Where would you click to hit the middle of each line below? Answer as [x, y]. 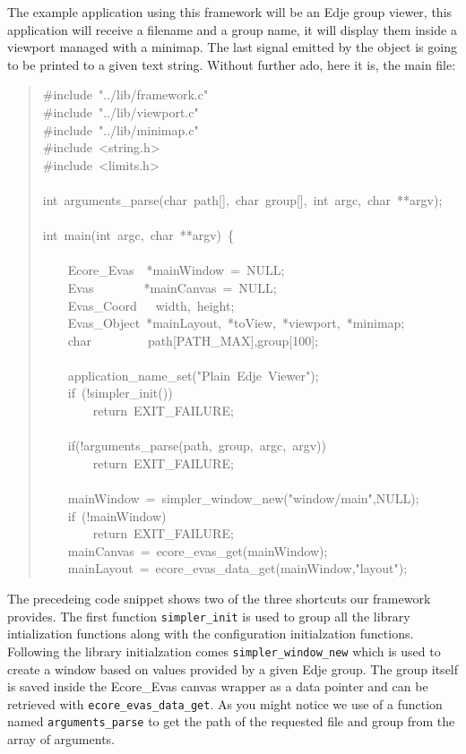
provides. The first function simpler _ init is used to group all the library [209, 616]
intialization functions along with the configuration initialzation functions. [211, 634]
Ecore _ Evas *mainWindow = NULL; [176, 270]
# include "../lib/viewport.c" [121, 111]
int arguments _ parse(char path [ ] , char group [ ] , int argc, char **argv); [242, 199]
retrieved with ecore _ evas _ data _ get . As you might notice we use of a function [225, 703]
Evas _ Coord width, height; [151, 305]
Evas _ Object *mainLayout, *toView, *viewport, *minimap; [236, 323]
